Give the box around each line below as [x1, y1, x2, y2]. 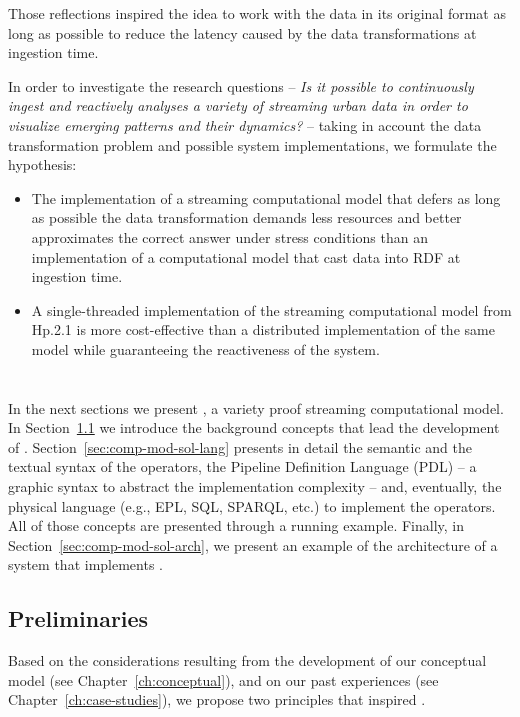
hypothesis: [8, 154, 77, 175]
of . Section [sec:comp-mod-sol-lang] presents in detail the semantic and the [8, 436, 472, 457]
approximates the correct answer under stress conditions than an [31, 226, 428, 247]
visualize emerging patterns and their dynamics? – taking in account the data [8, 114, 482, 135]
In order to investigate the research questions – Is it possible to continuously [8, 75, 474, 96]
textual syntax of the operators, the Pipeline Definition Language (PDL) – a [8, 456, 477, 477]
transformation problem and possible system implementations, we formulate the [8, 134, 497, 155]
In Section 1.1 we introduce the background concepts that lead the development [8, 417, 500, 438]
